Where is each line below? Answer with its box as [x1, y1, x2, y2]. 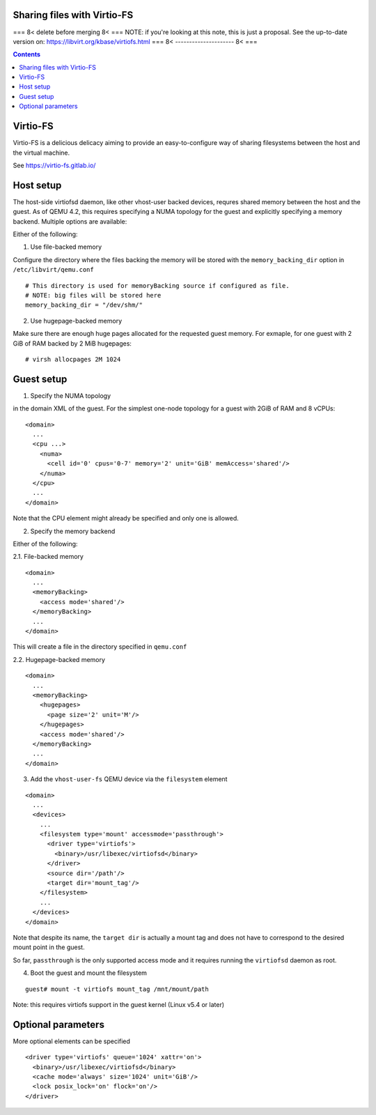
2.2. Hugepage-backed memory [13, 655, 106, 663]
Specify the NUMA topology [30, 391, 111, 400]
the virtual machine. [13, 148, 70, 157]
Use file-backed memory [30, 243, 102, 251]
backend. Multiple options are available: [13, 217, 127, 226]
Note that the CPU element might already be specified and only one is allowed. [13, 514, 240, 523]
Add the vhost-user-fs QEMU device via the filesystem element [30, 775, 228, 783]
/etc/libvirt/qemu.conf [13, 266, 94, 274]
